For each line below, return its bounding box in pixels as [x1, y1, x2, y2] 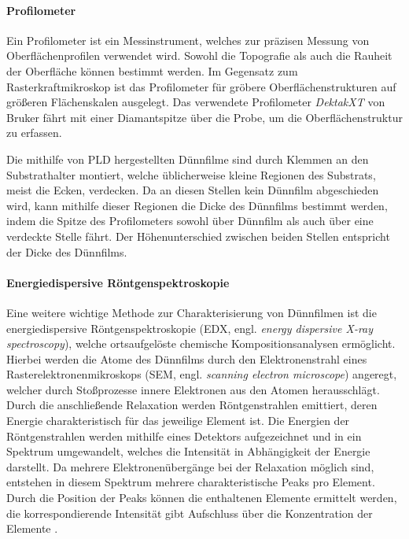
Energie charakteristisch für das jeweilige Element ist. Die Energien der [6, 412, 350, 429]
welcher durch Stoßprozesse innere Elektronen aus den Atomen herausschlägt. [6, 381, 380, 397]
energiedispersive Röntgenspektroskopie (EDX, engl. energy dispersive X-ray [6, 319, 374, 336]
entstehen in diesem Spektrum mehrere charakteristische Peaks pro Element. [6, 474, 375, 490]
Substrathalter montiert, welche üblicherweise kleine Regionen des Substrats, [6, 166, 376, 183]
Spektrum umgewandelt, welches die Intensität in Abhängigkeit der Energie [6, 443, 370, 460]
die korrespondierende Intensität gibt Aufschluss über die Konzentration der [6, 504, 373, 521]
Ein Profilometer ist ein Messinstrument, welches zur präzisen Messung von [6, 31, 370, 48]
